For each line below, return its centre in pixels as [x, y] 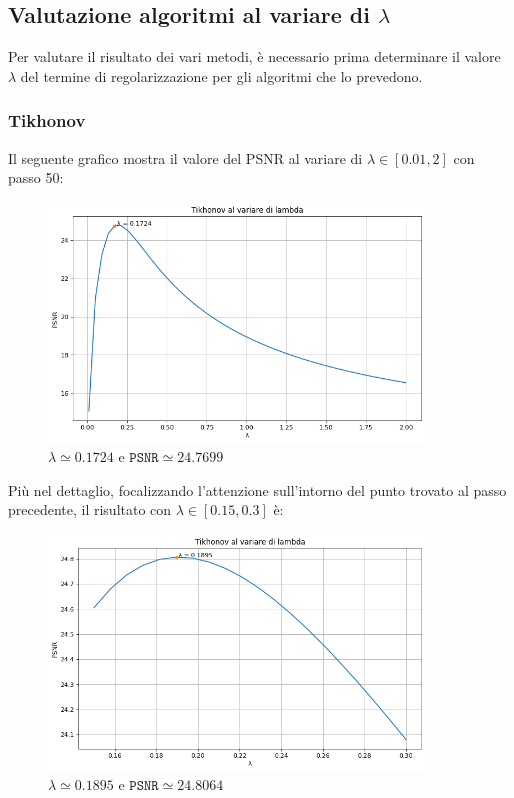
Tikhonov [47, 120]
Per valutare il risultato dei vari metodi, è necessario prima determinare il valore [254, 56]
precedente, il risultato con [90, 509]
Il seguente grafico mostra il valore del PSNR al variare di [185, 157]
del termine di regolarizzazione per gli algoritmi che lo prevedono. [221, 75]
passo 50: [36, 177]
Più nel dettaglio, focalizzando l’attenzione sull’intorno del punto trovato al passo [257, 489]
